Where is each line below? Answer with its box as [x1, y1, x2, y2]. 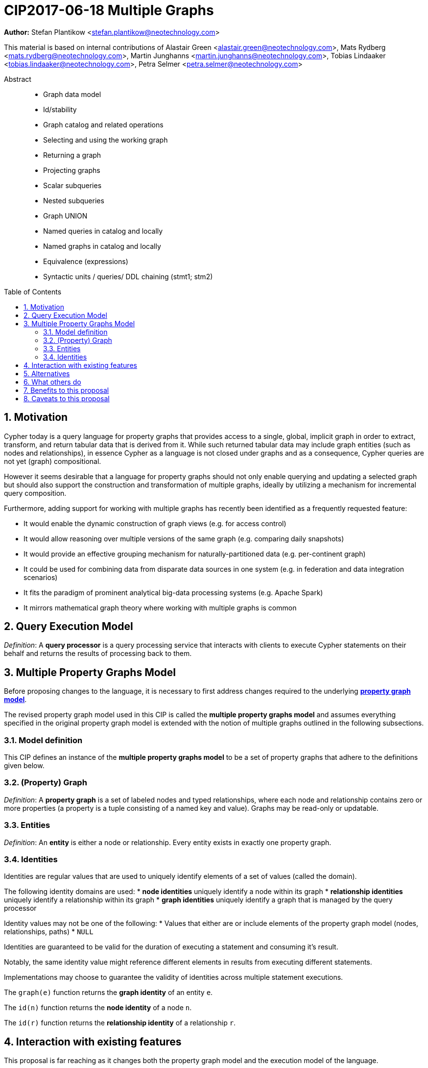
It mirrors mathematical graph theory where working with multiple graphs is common [24, 603, 297, 612]
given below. [4, 761, 45, 770]
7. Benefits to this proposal [24, 386, 109, 394]
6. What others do [24, 377, 81, 386]
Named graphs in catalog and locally [43, 242, 161, 250]
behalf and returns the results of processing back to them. [4, 649, 192, 658]
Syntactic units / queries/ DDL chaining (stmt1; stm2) [43, 272, 213, 281]
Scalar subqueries [43, 181, 102, 190]
